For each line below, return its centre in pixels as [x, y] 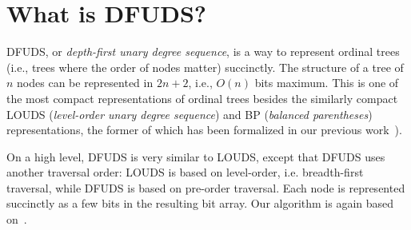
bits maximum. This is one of [327, 83]
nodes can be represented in [85, 83]
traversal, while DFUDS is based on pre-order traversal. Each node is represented [206, 187]
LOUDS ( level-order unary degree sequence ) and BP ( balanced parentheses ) [190, 114]
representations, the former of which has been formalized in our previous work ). [204, 130]
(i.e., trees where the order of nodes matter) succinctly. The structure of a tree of [205, 67]
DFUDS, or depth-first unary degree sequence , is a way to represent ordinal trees [203, 52]
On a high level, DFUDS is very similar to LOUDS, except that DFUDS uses [196, 156]
